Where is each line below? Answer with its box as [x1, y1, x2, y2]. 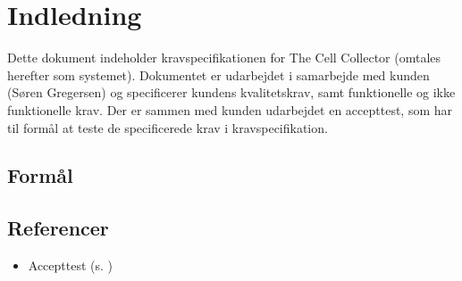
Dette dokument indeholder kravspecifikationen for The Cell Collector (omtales [7, 48, 441, 67]
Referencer [7, 214, 109, 242]
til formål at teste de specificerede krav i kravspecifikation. [7, 118, 328, 136]
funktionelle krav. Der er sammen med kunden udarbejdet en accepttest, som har [7, 100, 453, 119]
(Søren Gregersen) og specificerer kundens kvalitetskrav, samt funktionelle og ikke [7, 83, 456, 102]
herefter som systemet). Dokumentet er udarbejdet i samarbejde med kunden [7, 65, 430, 84]
